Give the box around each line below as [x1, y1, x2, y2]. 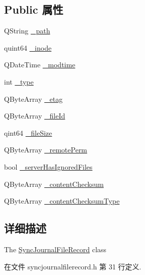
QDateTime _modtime [4, 59, 76, 70]
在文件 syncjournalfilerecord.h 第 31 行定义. [4, 261, 141, 271]
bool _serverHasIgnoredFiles [4, 161, 93, 172]
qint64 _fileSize [4, 127, 52, 138]
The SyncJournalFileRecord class [4, 244, 107, 254]
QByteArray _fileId [4, 110, 65, 121]
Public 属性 [4, 2, 63, 17]
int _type [4, 76, 34, 87]
